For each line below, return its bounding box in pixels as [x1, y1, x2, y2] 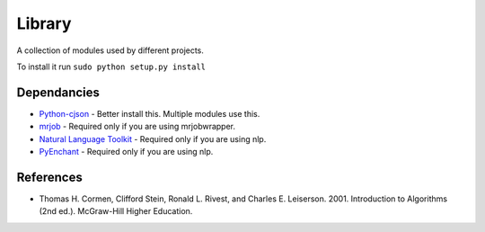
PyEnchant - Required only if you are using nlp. [39, 147, 214, 157]
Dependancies [16, 85, 101, 100]
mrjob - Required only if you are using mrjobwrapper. [39, 121, 236, 132]
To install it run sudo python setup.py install [16, 61, 207, 72]
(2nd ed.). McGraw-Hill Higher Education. [39, 206, 193, 217]
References [16, 169, 83, 184]
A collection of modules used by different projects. [16, 45, 204, 56]
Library [16, 13, 72, 33]
